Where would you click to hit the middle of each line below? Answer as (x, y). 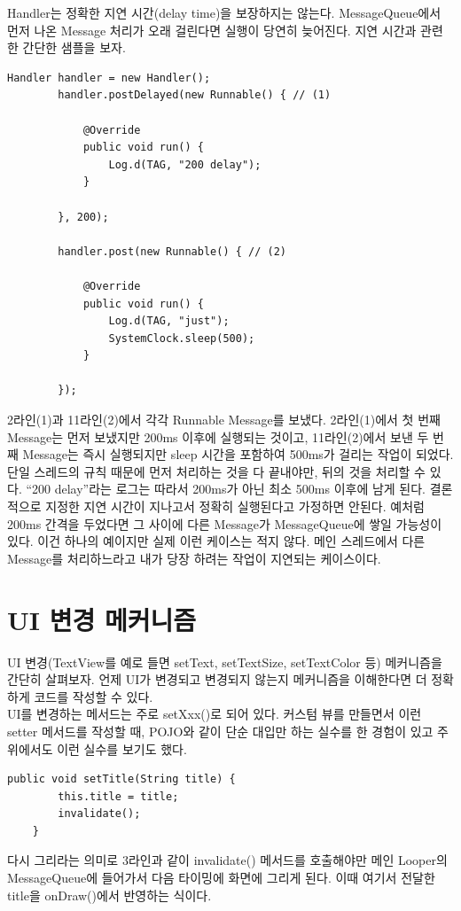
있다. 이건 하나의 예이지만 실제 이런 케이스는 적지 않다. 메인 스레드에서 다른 (216, 541)
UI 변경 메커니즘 (102, 619)
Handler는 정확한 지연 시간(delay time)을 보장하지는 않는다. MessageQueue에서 (224, 12)
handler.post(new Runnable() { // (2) (172, 251)
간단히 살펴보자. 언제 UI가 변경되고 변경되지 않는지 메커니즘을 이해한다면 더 (217, 679)
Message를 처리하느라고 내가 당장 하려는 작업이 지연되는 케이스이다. (194, 558)
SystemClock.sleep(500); (182, 338)
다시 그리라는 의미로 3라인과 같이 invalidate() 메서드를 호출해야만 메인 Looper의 (227, 860)
